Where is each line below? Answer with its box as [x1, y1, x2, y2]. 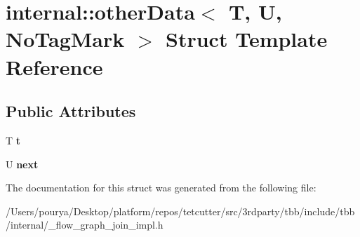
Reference [6, 52, 103, 81]
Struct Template [166, 25, 328, 53]
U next [6, 156, 39, 171]
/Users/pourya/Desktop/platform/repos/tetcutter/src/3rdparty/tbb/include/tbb [6, 203, 355, 218]
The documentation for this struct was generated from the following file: [6, 180, 316, 195]
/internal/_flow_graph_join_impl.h [6, 217, 164, 232]
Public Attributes [6, 100, 136, 122]
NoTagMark [6, 25, 125, 53]
